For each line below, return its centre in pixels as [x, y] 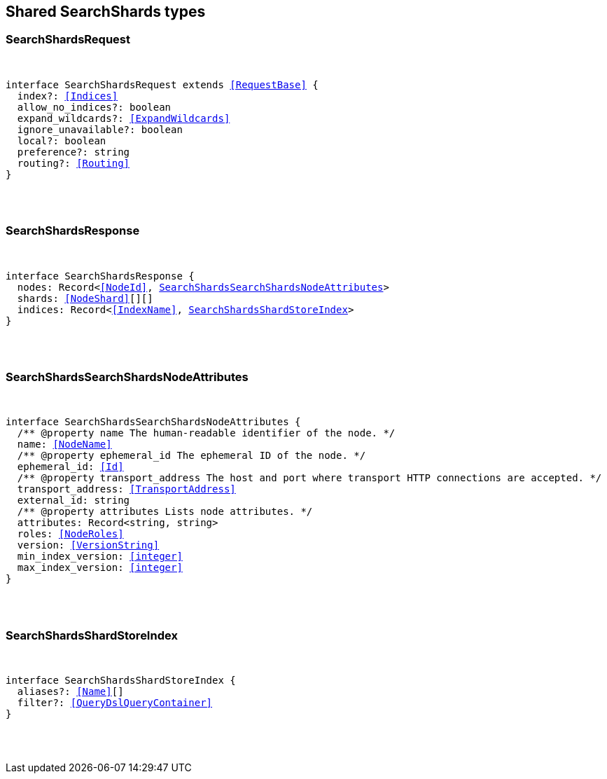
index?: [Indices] [68, 96]
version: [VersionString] [88, 545]
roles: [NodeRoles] [70, 534]
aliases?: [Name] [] [70, 692]
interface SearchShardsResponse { [100, 276]
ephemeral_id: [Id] [70, 467]
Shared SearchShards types [106, 12]
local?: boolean [62, 140]
